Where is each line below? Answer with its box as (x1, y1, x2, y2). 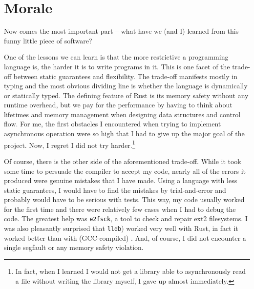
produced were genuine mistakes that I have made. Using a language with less (4, 175, 237, 186)
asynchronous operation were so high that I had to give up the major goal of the (4, 128, 245, 139)
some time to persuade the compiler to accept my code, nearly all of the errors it (4, 165, 246, 176)
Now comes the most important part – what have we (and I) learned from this (4, 26, 239, 36)
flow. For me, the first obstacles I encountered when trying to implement (4, 119, 221, 129)
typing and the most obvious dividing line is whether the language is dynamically (4, 81, 248, 91)
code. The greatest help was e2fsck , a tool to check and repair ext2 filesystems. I (4, 213, 248, 224)
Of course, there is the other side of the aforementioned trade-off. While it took (4, 156, 241, 166)
